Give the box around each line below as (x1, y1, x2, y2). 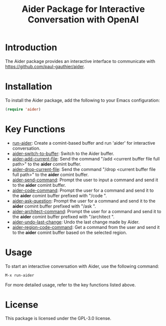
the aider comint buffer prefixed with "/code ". (12, 192, 107, 199)
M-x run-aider (5, 272, 35, 278)
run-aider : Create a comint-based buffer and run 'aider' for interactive (12, 140, 155, 146)
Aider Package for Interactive (21, 3, 145, 15)
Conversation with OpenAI (27, 14, 139, 25)
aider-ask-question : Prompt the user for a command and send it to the (12, 198, 156, 204)
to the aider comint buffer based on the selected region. (12, 229, 127, 235)
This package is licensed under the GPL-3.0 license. (5, 316, 111, 322)
